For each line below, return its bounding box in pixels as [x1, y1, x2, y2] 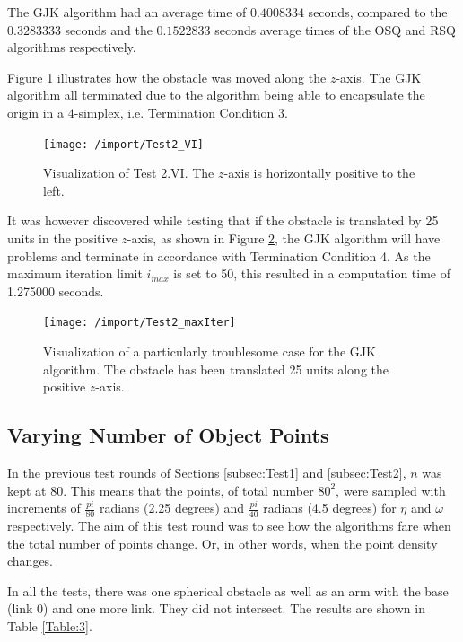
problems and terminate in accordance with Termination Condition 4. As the [7, 246, 431, 265]
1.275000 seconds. [7, 281, 104, 300]
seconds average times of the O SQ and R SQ [214, 20, 456, 39]
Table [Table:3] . [7, 617, 92, 635]
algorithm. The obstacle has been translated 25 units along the [43, 359, 389, 378]
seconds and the [65, 20, 153, 39]
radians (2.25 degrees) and [99, 498, 245, 517]
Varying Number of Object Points [7, 421, 329, 449]
